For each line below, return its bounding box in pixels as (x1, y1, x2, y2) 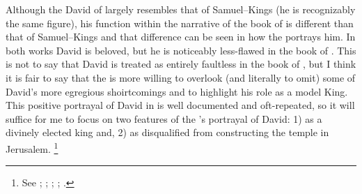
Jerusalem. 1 (6, 139, 58, 156)
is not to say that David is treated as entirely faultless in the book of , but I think (6, 57, 356, 71)
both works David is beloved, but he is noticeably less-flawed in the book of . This (6, 43, 356, 57)
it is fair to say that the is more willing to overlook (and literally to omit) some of (6, 70, 356, 84)
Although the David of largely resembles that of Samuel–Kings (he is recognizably (6, 2, 356, 16)
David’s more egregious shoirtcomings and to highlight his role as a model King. (6, 84, 348, 98)
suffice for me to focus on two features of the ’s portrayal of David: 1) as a (6, 111, 322, 126)
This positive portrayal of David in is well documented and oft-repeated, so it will (6, 98, 355, 112)
